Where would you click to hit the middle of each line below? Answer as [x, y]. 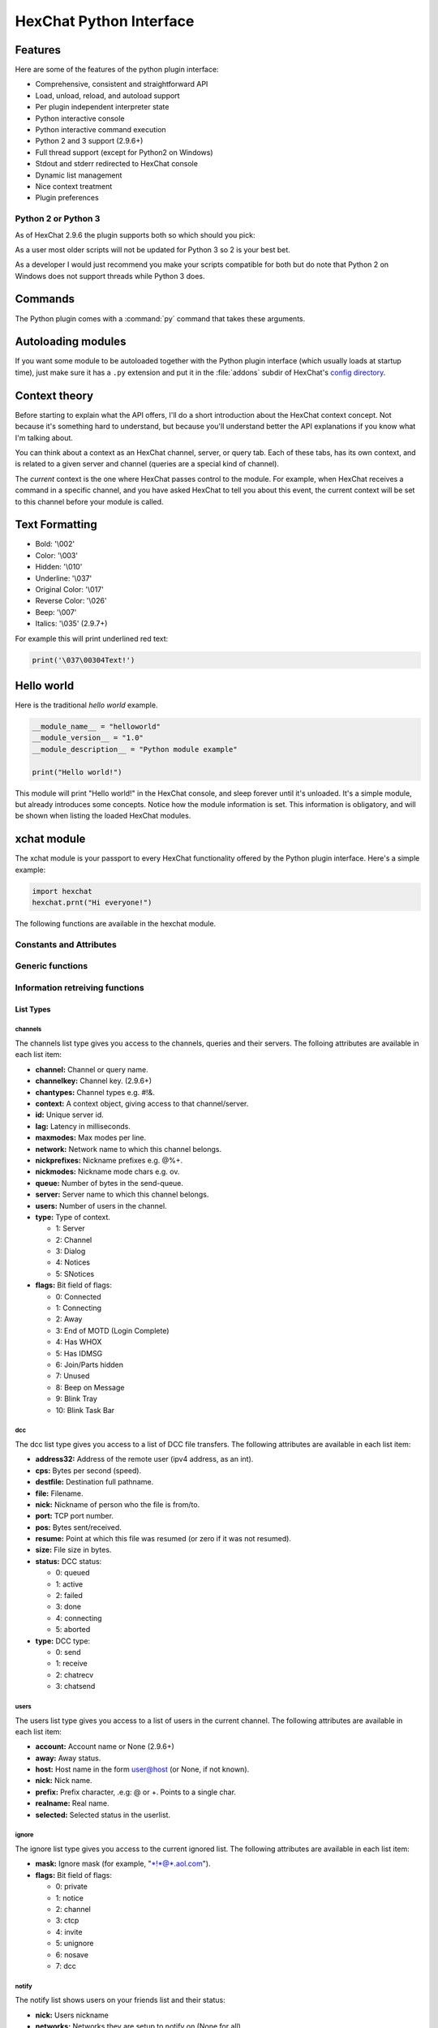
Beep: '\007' [56, 612]
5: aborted [73, 1630]
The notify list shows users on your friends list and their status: [120, 2000]
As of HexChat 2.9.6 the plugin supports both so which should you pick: [135, 234]
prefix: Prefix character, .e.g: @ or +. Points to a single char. [136, 1792]
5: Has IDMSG [79, 1353]
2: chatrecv [75, 1674]
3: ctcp [67, 1921]
